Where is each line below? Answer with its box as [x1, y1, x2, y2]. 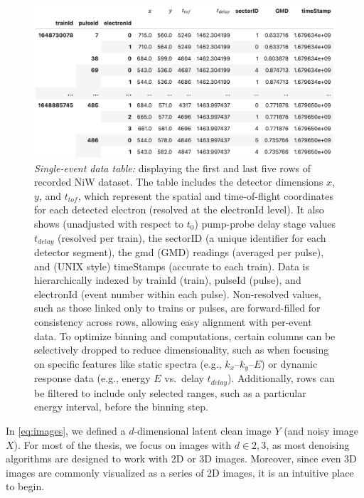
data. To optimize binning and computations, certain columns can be [34, 328, 336, 343]
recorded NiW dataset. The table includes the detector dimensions [34, 174, 323, 189]
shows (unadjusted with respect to [34, 216, 183, 231]
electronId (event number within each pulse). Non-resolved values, [34, 286, 321, 301]
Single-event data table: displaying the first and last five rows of [34, 160, 311, 175]
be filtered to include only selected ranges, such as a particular [34, 385, 306, 400]
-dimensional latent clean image [134, 423, 272, 438]
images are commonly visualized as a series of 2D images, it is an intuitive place [6, 465, 354, 480]
